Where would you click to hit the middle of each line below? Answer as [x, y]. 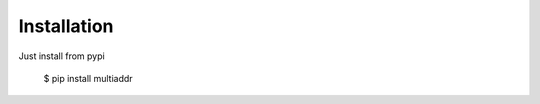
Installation [66, 26]
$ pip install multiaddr [88, 78]
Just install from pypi [61, 56]
